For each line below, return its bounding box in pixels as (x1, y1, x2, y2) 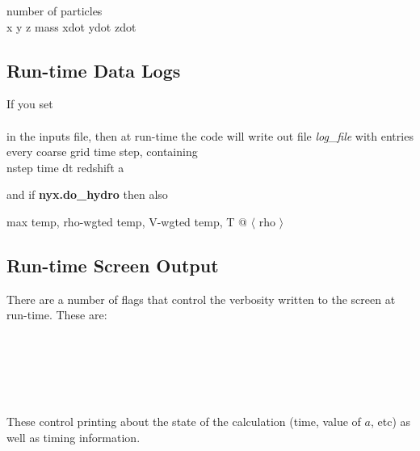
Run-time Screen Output (6, 252, 219, 277)
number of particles (6, 2, 103, 19)
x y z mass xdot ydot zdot (6, 18, 136, 35)
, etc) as (370, 412, 411, 429)
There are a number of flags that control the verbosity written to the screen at (6, 290, 396, 307)
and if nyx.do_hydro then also (6, 186, 168, 203)
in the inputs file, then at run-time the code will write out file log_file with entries (6, 127, 414, 144)
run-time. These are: (6, 306, 107, 323)
